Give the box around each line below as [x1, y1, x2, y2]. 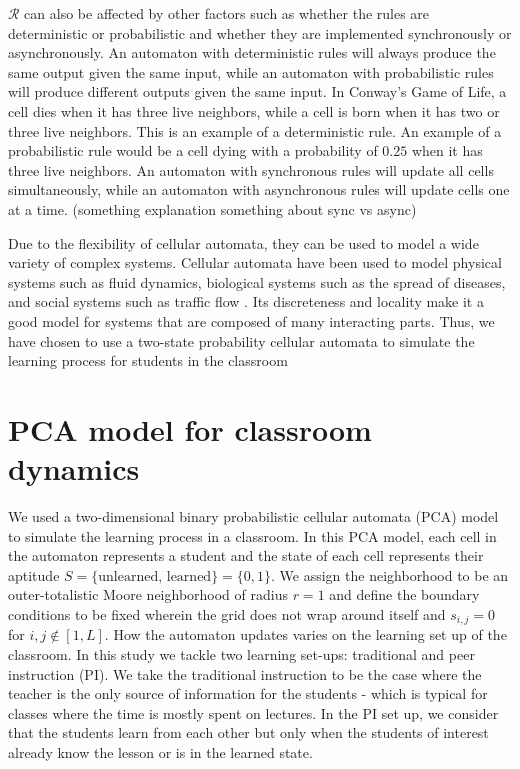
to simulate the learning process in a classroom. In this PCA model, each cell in [8, 525, 497, 546]
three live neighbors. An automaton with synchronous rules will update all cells [8, 159, 494, 180]
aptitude [8, 564, 60, 585]
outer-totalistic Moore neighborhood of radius [8, 584, 288, 605]
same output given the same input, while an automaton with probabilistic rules [8, 61, 494, 82]
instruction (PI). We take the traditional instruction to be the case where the [8, 663, 482, 684]
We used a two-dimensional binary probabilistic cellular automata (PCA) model [8, 506, 499, 526]
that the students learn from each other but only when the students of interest [8, 722, 489, 743]
